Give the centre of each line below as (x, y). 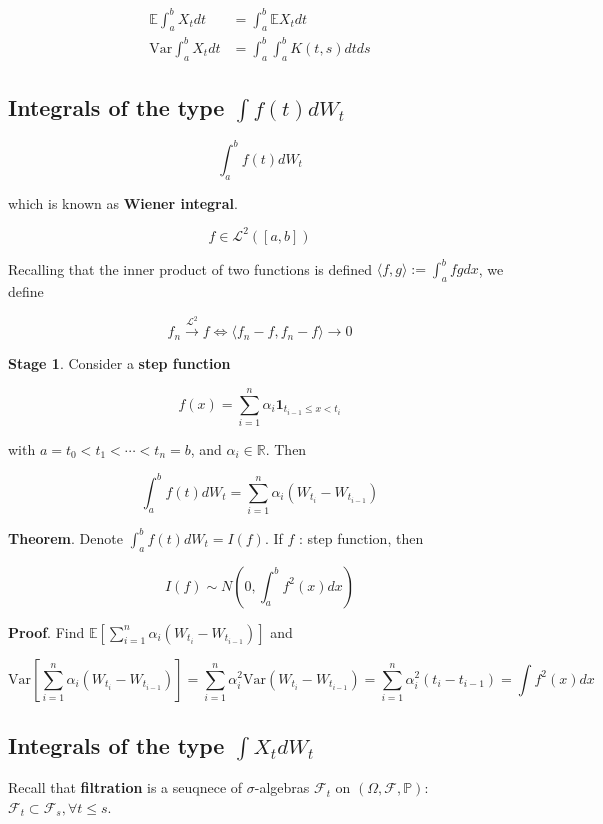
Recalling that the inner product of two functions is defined (190, 268)
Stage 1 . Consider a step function (119, 363)
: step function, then (361, 537)
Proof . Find (46, 631)
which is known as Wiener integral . (123, 202)
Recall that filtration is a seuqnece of (125, 787)
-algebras (282, 787)
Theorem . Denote (65, 537)
